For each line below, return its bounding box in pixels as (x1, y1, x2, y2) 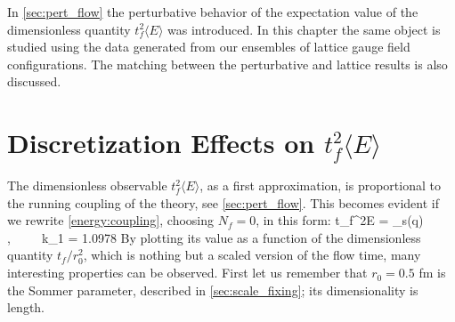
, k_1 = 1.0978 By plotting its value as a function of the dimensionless (7, 228, 421, 246)
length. (7, 298, 45, 317)
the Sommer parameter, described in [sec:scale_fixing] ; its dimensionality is (7, 280, 418, 299)
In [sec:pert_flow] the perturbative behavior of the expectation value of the (7, 3, 418, 20)
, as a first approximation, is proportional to (199, 176, 441, 195)
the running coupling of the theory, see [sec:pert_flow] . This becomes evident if (7, 193, 439, 212)
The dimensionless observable (7, 176, 167, 195)
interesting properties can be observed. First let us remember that (7, 263, 368, 282)
